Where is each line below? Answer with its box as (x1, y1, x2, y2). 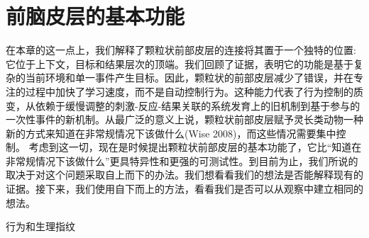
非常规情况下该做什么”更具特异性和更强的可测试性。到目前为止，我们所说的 (6, 153, 358, 168)
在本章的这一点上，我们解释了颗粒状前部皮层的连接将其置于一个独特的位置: (6, 42, 356, 57)
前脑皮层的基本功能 (6, 1, 185, 30)
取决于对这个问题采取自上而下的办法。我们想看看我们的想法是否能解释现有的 (6, 167, 363, 182)
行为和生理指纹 (6, 219, 75, 234)
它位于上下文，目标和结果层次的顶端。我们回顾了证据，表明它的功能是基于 (6, 56, 353, 71)
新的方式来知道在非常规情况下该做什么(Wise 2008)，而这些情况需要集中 (6, 125, 336, 140)
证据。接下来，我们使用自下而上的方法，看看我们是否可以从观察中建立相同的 (6, 181, 363, 196)
